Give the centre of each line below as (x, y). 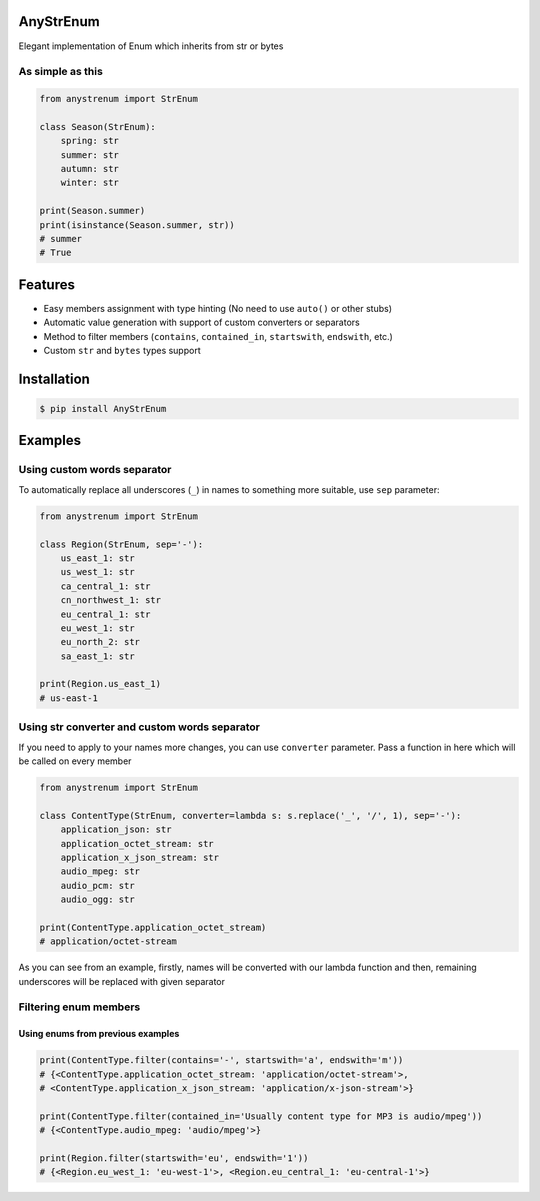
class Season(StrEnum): (98, 126)
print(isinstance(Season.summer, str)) (137, 224)
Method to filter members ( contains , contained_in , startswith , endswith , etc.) (218, 336)
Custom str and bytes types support (122, 351)
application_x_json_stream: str (140, 857)
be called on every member (75, 761)
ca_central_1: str (105, 586)
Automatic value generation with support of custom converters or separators (201, 322)
